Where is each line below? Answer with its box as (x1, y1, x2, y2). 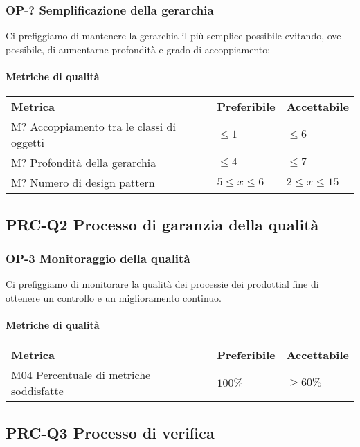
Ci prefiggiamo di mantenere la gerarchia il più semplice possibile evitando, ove (6, 28, 341, 43)
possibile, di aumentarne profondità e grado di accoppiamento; (6, 42, 271, 56)
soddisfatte (11, 383, 64, 399)
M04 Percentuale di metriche (11, 367, 151, 383)
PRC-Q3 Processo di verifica (6, 421, 215, 443)
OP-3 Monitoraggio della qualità (6, 249, 190, 266)
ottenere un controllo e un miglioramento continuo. (6, 290, 222, 304)
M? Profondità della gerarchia (11, 154, 156, 171)
